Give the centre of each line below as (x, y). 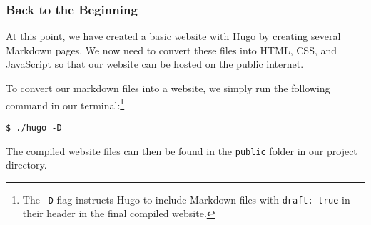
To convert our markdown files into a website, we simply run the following (168, 88)
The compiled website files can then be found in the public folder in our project (182, 150)
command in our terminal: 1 (65, 104)
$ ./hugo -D (34, 127)
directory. (26, 165)
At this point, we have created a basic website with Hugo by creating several (173, 36)
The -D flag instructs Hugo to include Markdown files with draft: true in (186, 199)
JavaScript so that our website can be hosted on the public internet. (155, 64)
